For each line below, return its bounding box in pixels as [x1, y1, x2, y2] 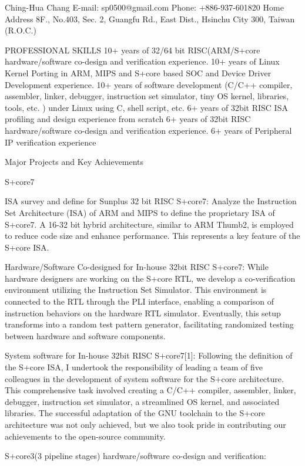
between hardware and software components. [5, 329, 166, 342]
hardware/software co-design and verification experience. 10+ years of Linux [5, 55, 280, 67]
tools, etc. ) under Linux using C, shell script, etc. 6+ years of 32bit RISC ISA [5, 101, 288, 113]
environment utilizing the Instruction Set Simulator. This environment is [5, 283, 267, 296]
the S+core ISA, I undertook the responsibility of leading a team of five [5, 361, 263, 373]
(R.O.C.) [5, 24, 36, 36]
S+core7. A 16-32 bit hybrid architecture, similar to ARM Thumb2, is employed [5, 218, 294, 230]
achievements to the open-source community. [5, 430, 166, 442]
